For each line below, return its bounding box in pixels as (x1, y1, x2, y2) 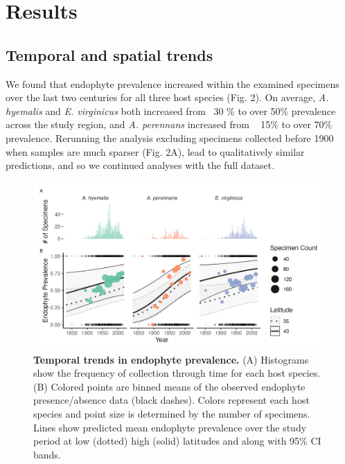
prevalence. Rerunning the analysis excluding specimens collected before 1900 (6, 130, 334, 145)
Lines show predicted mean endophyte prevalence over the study (33, 420, 307, 434)
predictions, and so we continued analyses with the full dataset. (6, 158, 275, 172)
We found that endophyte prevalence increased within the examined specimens (6, 76, 339, 91)
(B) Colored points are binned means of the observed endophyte (33, 379, 306, 393)
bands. (33, 447, 61, 461)
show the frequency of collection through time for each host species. (33, 366, 321, 380)
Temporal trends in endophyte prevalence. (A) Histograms (33, 352, 309, 366)
